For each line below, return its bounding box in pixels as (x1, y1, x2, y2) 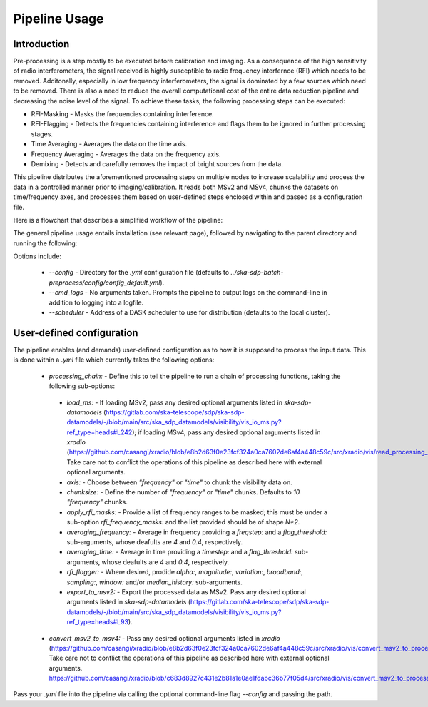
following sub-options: (49, 382, 116, 390)
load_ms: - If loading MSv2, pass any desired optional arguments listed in (66, 398, 283, 407)
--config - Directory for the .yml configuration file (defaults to (49, 268, 230, 277)
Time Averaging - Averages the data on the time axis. (31, 140, 188, 148)
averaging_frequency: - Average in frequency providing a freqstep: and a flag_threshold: (66, 528, 327, 536)
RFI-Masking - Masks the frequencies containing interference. (31, 110, 214, 118)
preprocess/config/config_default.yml (49, 278, 160, 287)
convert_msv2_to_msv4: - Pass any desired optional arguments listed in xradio (49, 634, 281, 642)
